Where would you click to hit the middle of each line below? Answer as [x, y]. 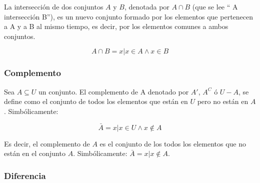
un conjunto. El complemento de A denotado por [114, 91]
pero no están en [223, 101]
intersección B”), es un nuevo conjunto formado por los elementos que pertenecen [129, 16]
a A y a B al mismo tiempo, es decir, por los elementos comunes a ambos [116, 26]
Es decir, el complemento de [47, 143]
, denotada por [147, 6]
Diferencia [25, 175]
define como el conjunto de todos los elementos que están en [96, 101]
